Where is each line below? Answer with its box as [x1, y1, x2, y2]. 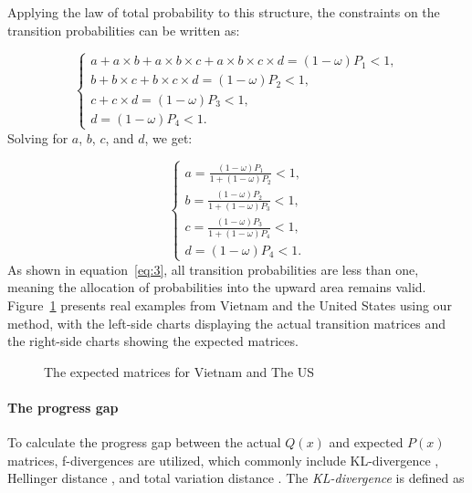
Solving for [7, 128, 68, 147]
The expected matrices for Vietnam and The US [44, 362, 315, 381]
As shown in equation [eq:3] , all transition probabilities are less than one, [7, 259, 419, 278]
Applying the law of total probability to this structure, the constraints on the [7, 3, 440, 21]
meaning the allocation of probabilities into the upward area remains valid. [7, 278, 426, 297]
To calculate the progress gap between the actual [7, 433, 281, 452]
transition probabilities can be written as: [7, 20, 240, 39]
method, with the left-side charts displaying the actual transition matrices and [7, 313, 446, 332]
